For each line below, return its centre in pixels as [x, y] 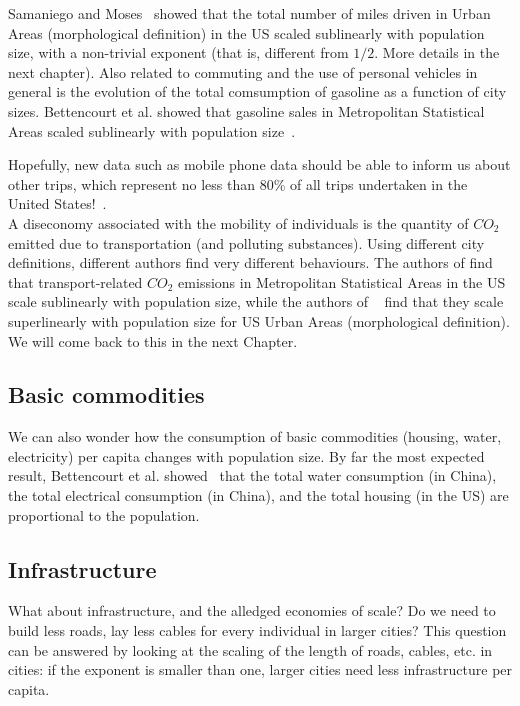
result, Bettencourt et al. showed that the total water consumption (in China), [252, 475]
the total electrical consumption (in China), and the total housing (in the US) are [258, 495]
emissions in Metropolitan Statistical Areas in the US [342, 281]
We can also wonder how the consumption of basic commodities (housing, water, [255, 436]
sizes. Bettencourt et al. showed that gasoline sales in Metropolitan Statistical [246, 110]
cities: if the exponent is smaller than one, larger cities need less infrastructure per [260, 669]
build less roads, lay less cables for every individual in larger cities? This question [257, 630]
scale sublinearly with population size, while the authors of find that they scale [256, 301]
